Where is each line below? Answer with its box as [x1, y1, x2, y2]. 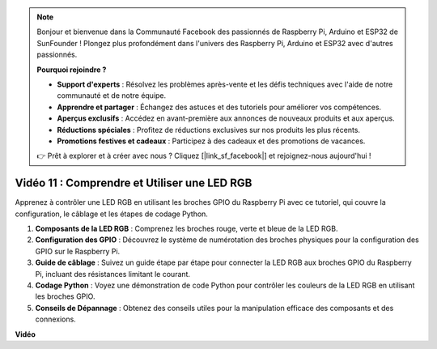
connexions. [35, 314, 76, 324]
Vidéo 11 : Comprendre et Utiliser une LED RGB [15, 177, 252, 190]
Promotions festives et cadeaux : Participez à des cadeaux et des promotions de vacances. [57, 136, 366, 146]
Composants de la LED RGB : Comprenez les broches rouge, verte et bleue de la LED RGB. [35, 223, 338, 233]
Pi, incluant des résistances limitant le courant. [35, 269, 190, 279]
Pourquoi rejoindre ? [36, 65, 107, 74]
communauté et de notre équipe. [57, 91, 167, 100]
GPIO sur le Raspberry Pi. [35, 246, 121, 256]
